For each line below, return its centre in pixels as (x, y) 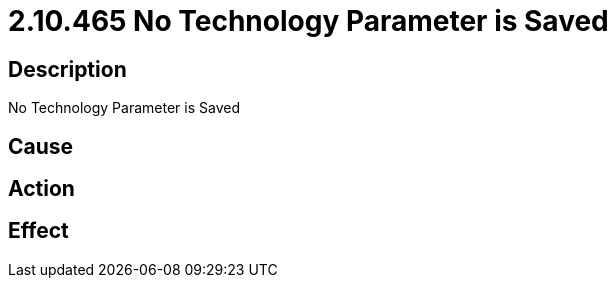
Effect (38, 231)
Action (41, 189)
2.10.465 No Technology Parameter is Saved (308, 21)
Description (67, 69)
